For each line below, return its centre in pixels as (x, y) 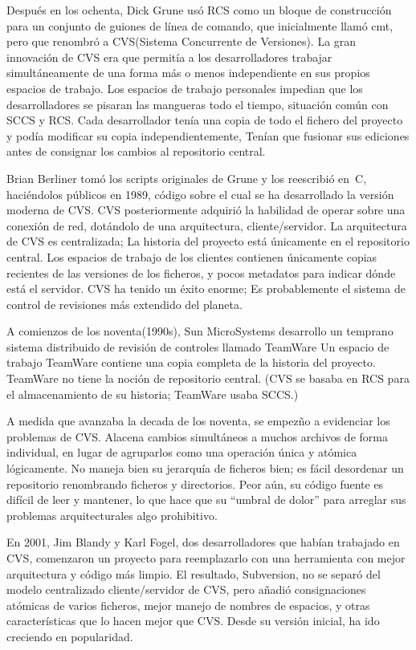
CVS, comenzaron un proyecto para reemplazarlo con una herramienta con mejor (206, 558)
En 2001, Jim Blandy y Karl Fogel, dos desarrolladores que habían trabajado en (203, 542)
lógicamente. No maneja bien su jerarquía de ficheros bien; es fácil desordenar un (205, 468)
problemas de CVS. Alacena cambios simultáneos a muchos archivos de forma (197, 436)
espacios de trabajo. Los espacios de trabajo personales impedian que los (185, 88)
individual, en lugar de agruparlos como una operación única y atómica (182, 452)
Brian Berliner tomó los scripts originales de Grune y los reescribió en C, (187, 178)
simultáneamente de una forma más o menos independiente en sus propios (188, 73)
